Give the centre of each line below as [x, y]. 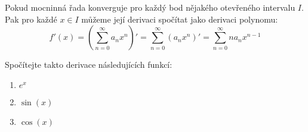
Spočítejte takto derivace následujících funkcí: [89, 65]
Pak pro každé [31, 19]
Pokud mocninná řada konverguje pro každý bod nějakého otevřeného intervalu [150, 7]
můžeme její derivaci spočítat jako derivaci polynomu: [180, 19]
